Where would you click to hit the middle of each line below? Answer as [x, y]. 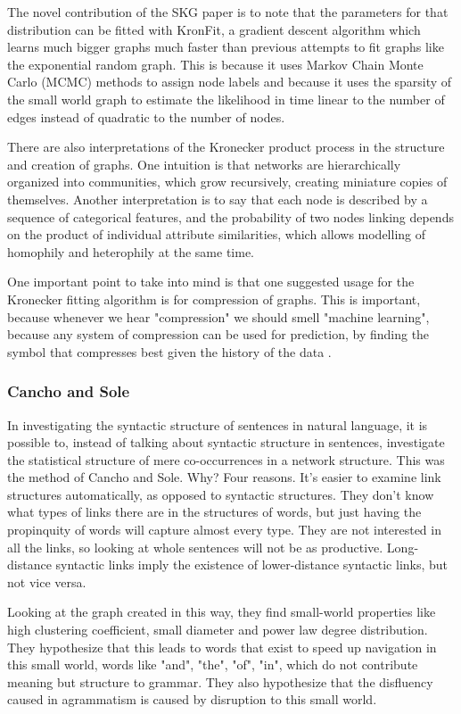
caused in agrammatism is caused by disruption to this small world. [192, 699]
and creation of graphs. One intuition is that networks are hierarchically [204, 164]
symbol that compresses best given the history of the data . [169, 351]
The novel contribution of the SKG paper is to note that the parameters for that [228, 12]
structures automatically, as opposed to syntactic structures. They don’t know [221, 494]
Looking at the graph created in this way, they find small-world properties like [222, 612]
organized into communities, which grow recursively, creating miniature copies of [227, 182]
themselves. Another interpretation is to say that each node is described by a [218, 199]
